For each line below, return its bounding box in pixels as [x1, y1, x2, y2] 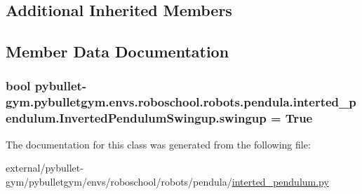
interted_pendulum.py [232, 174, 329, 188]
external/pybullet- [6, 160, 83, 175]
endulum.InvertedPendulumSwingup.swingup [6, 109, 267, 127]
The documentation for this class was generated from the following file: [6, 137, 311, 151]
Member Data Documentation [6, 41, 229, 62]
